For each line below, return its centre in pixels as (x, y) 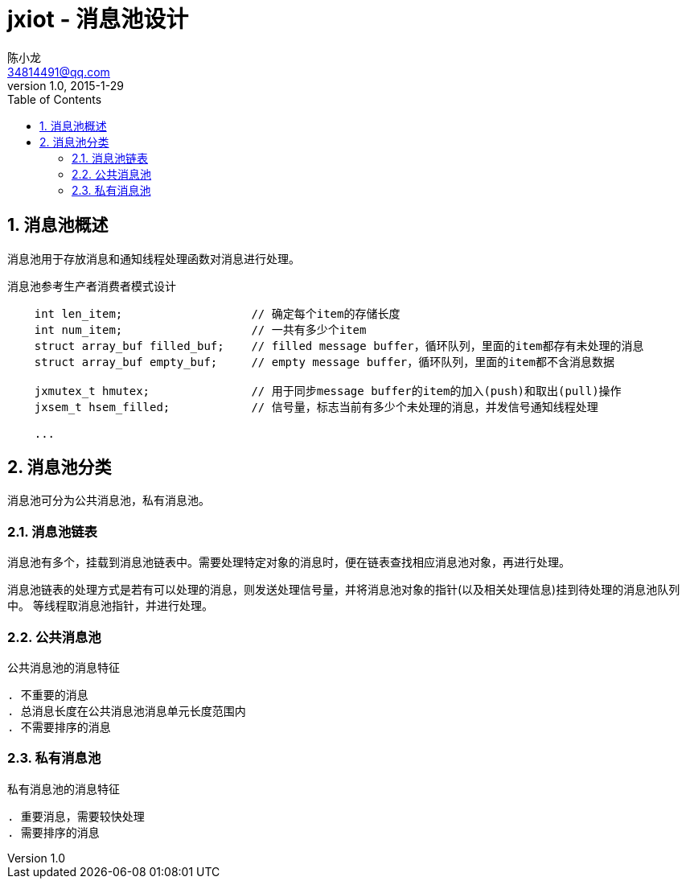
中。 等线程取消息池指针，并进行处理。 (110, 606)
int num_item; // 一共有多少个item (200, 329)
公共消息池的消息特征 (64, 667)
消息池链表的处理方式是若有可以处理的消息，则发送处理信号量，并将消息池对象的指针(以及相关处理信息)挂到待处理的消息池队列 (344, 590)
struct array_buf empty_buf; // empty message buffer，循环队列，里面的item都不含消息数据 (325, 362)
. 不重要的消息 (48, 695)
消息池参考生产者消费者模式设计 (92, 286)
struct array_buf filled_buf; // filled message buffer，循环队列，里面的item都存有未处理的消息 (339, 346)
